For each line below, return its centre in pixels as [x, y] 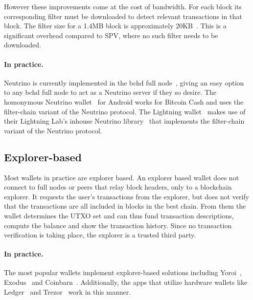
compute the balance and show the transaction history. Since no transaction [118, 225]
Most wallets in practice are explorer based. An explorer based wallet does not [122, 177]
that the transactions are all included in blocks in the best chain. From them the [125, 206]
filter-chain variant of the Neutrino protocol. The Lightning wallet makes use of [125, 111]
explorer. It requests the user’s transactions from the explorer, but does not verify [127, 196]
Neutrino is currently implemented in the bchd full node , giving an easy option [124, 82]
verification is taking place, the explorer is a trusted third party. [100, 235]
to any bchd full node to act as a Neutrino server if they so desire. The [110, 92]
